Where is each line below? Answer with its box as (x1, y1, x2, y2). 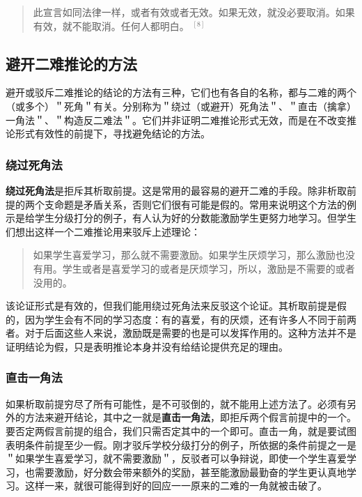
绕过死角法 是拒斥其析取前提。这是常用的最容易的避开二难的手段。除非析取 (6, 183, 347, 197)
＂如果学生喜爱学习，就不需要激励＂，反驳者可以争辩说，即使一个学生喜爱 (6, 451, 347, 466)
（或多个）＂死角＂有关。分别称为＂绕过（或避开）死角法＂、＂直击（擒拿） (6, 98, 356, 113)
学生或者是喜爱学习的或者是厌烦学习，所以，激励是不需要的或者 (62, 261, 355, 275)
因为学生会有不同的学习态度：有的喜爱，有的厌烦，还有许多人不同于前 (24, 312, 347, 326)
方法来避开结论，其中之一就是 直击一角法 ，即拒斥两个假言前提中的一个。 (24, 410, 356, 425)
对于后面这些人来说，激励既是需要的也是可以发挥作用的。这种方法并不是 (24, 326, 356, 340)
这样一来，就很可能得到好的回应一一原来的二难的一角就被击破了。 (24, 478, 327, 493)
